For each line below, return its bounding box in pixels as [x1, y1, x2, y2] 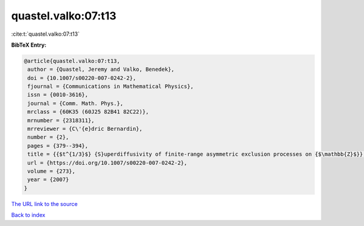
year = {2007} [27, 176, 69, 183]
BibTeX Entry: [11, 41, 47, 48]
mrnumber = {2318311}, [27, 117, 95, 124]
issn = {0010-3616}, [27, 91, 89, 98]
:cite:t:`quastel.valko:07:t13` [11, 30, 80, 38]
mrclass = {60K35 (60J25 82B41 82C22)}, [27, 108, 149, 115]
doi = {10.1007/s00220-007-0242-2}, [27, 75, 136, 81]
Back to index [11, 211, 45, 219]
